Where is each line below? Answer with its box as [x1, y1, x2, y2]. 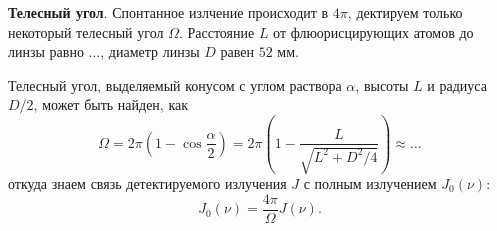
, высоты [355, 74, 409, 95]
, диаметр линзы [100, 41, 200, 62]
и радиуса [427, 74, 487, 95]
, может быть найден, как [33, 94, 189, 115]
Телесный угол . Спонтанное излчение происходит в [8, 2, 329, 22]
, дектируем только [347, 2, 463, 22]
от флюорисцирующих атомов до [273, 21, 474, 42]
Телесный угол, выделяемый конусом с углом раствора [8, 74, 342, 95]
